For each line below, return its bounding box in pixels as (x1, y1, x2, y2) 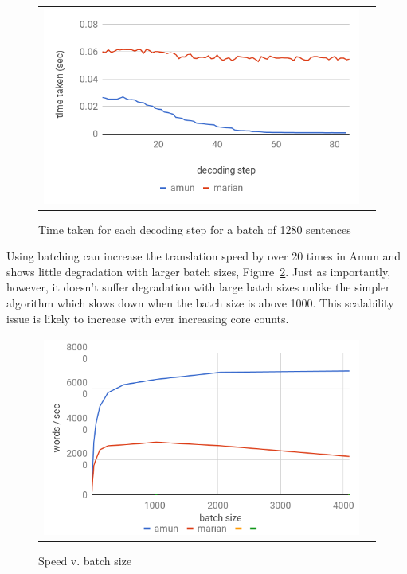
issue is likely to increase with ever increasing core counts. (6, 310, 289, 326)
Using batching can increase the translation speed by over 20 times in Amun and (6, 248, 401, 264)
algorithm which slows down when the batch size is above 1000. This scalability (6, 295, 394, 311)
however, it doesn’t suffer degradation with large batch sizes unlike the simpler (6, 279, 390, 295)
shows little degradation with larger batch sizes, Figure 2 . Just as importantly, (6, 263, 391, 279)
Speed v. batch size (38, 552, 132, 568)
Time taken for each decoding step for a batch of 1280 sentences (38, 221, 351, 237)
